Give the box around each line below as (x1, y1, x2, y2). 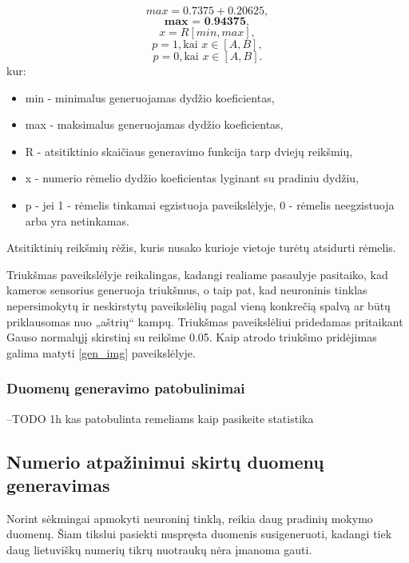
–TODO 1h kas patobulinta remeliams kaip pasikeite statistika (6, 409, 314, 426)
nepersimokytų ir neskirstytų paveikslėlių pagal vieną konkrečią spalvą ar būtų (6, 297, 391, 313)
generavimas (6, 472, 110, 497)
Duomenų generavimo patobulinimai (6, 378, 245, 398)
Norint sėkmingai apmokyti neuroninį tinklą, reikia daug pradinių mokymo (6, 509, 373, 526)
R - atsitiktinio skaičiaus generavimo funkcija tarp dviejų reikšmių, (25, 142, 353, 159)
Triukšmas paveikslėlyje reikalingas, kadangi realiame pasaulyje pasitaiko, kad (6, 266, 388, 282)
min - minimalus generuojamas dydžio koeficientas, (25, 89, 275, 106)
